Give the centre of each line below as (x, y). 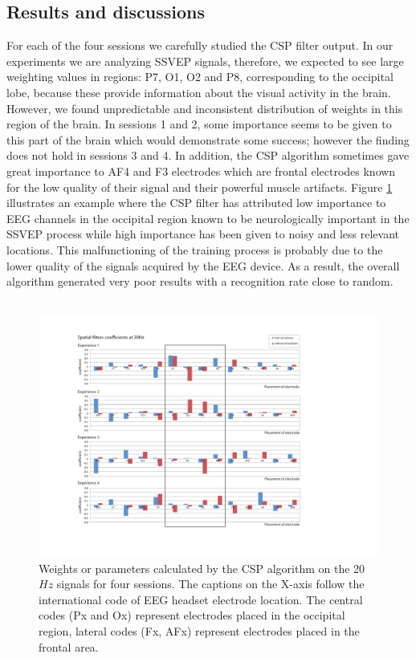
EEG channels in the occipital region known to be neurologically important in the (208, 218)
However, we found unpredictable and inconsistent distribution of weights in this (205, 108)
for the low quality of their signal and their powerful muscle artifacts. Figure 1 (200, 187)
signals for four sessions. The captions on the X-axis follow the (210, 584)
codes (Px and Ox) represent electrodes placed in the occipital (192, 615)
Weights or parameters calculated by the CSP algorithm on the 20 (202, 568)
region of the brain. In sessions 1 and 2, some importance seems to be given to (199, 124)
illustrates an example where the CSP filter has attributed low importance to (196, 203)
